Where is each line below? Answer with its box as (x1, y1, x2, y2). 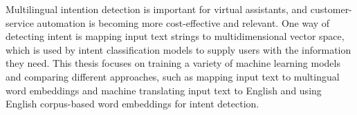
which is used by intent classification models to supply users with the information (6, 42, 351, 56)
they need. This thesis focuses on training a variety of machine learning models (6, 56, 340, 70)
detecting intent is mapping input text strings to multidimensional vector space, (6, 29, 345, 43)
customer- (310, 2, 352, 16)
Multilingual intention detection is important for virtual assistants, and (6, 2, 308, 16)
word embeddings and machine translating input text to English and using (6, 83, 322, 97)
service (6, 15, 34, 30)
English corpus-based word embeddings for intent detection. (6, 96, 259, 111)
